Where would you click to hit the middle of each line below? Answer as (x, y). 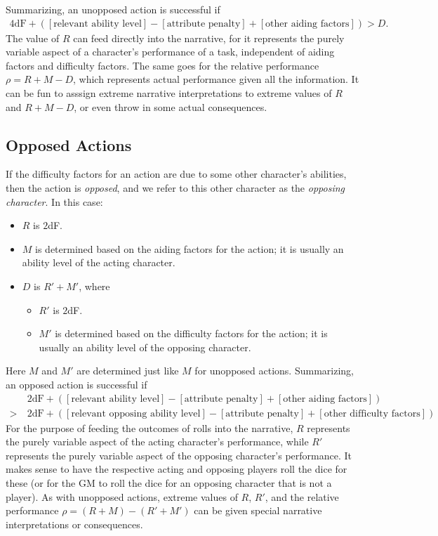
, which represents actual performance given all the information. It (216, 79)
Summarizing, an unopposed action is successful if (113, 9)
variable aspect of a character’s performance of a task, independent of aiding (170, 52)
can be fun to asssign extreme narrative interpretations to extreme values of (169, 93)
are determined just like (128, 371)
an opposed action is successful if (77, 384)
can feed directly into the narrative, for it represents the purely (209, 38)
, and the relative (302, 496)
